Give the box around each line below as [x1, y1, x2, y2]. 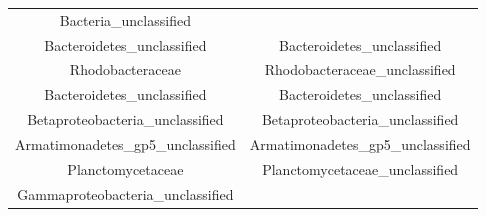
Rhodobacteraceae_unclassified [264, 59, 456, 80]
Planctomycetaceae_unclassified [262, 158, 459, 179]
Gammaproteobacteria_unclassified [17, 183, 234, 204]
